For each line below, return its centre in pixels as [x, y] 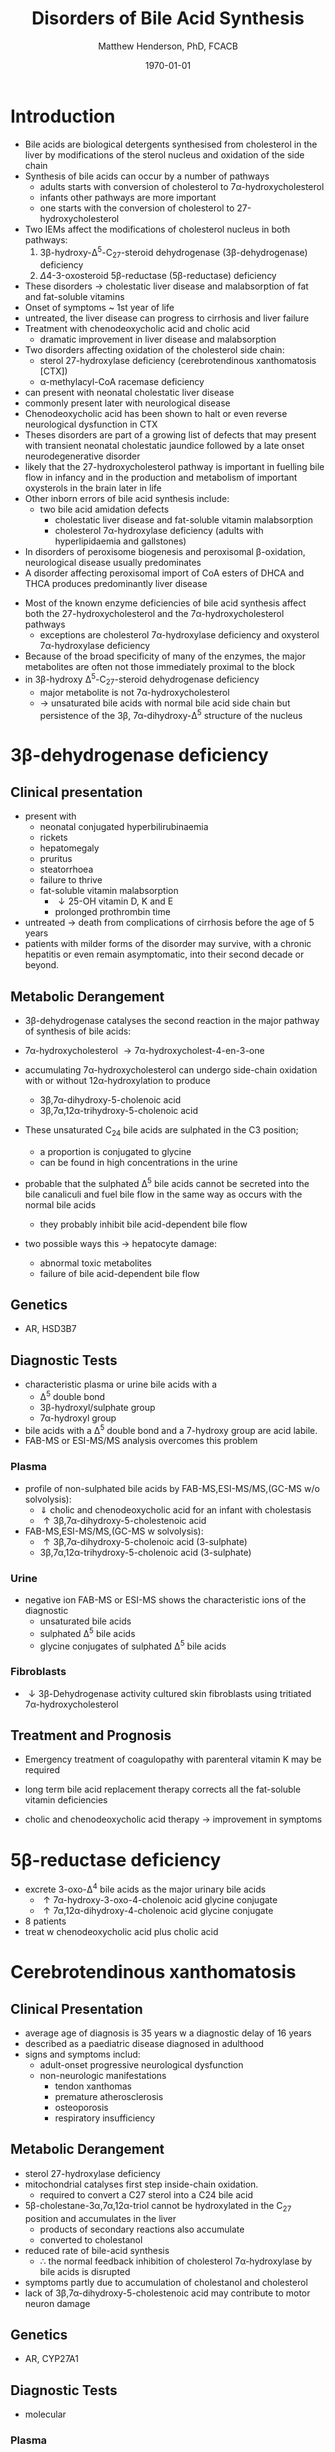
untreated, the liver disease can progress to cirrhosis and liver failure [167, 318]
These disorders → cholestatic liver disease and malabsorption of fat [166, 286]
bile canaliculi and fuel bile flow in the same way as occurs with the [163, 1194]
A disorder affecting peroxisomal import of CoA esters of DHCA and [164, 573]
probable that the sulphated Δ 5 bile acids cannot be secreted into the [167, 1182]
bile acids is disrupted [85, 2271]
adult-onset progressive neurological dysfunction [141, 2065]
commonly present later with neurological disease [127, 403]
